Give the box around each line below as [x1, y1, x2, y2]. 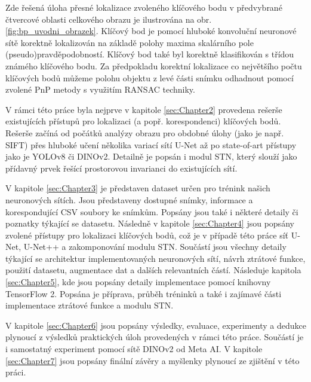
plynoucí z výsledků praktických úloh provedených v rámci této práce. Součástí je [5, 331, 304, 343]
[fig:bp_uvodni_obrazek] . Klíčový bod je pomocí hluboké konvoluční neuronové [5, 25, 297, 37]
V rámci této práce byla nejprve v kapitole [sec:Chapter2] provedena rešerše [5, 103, 282, 115]
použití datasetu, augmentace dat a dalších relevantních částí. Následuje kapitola [5, 264, 301, 276]
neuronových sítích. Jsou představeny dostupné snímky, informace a [5, 193, 253, 206]
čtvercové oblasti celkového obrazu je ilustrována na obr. [5, 13, 212, 25]
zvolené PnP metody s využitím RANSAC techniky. [5, 83, 195, 96]
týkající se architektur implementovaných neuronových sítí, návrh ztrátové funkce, [5, 252, 306, 264]
